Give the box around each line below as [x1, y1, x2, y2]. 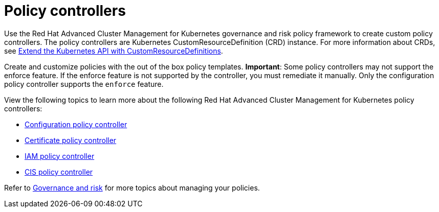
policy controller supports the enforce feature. [4, 79, 164, 88]
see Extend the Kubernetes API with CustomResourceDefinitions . [4, 46, 223, 55]
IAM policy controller [25, 151, 95, 160]
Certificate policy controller [25, 135, 117, 145]
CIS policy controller [25, 167, 93, 176]
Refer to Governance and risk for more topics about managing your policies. [4, 183, 260, 192]
